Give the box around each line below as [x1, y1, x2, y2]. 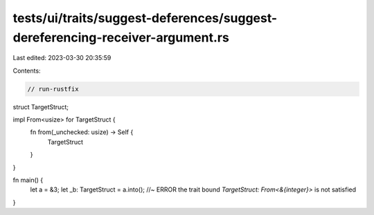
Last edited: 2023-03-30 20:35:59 [12, 54, 112, 62]
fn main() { [12, 176, 44, 185]
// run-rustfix [27, 85, 79, 93]
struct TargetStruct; [12, 102, 69, 111]
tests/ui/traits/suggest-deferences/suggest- [12, 10, 278, 26]
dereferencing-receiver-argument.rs [12, 30, 230, 45]
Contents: [12, 66, 41, 75]
